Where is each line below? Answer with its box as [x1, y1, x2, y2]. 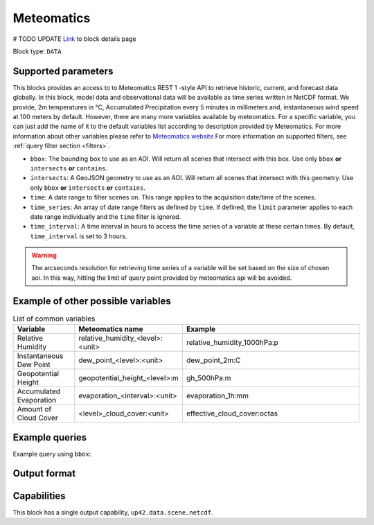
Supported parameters [12, 65, 114, 77]
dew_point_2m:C [186, 355, 241, 365]
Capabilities [12, 490, 66, 501]
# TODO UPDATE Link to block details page [12, 35, 136, 43]
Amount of [17, 404, 52, 414]
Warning [31, 251, 57, 260]
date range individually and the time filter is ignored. [30, 212, 181, 221]
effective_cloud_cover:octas [186, 409, 278, 418]
